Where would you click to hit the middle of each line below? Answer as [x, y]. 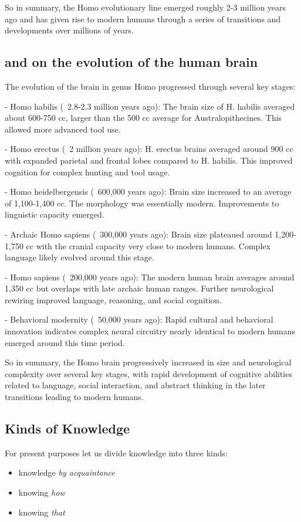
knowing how [42, 492]
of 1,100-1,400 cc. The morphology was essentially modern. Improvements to [142, 203]
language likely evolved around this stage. [80, 257]
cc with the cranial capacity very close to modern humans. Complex [148, 245]
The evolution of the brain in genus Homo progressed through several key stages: [150, 86]
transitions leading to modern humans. [74, 397]
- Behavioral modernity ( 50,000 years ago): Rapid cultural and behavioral [139, 319]
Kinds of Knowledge [67, 428]
